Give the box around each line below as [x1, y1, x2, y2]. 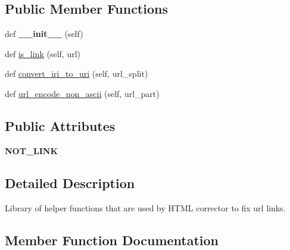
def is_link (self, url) [5, 47, 81, 60]
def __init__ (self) [5, 27, 83, 40]
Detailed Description [5, 173, 135, 192]
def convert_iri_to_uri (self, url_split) [5, 67, 148, 80]
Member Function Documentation [5, 230, 219, 249]
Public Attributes [5, 116, 116, 135]
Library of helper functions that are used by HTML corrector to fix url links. [5, 201, 286, 214]
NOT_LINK [5, 144, 58, 157]
